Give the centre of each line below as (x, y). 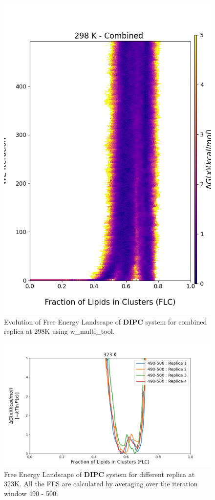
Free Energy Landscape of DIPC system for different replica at (99, 474)
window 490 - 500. (31, 493)
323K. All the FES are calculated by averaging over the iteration (101, 484)
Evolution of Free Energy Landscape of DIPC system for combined (106, 321)
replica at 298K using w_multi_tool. (59, 331)
